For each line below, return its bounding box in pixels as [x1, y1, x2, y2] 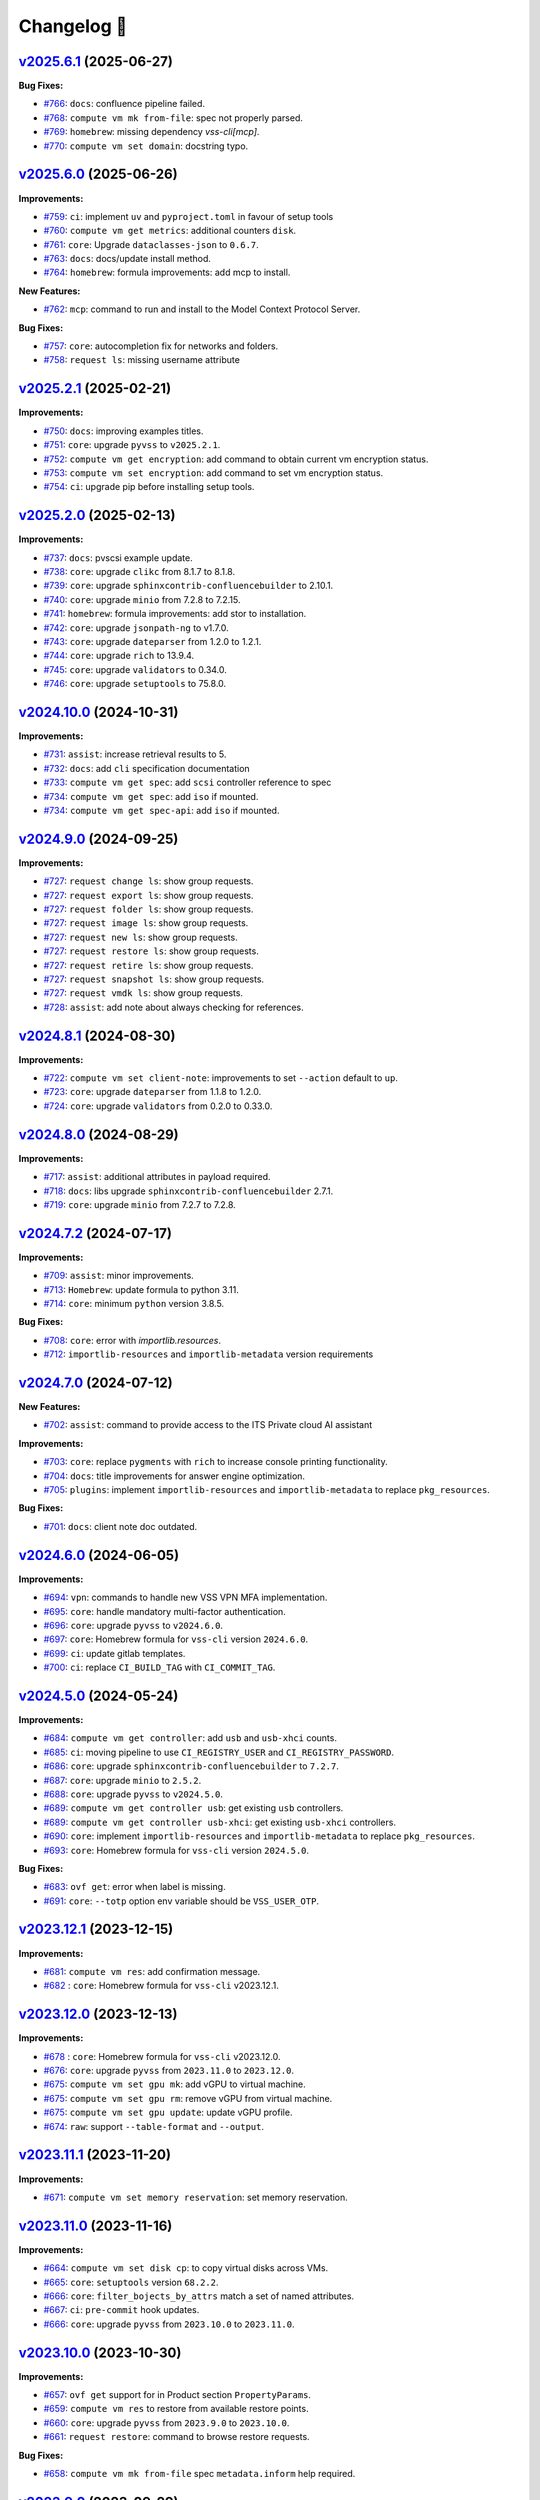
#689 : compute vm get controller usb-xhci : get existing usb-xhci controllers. [43, 1816, 397, 1828]
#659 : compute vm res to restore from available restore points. [43, 2403, 309, 2415]
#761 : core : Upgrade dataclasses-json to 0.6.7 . [43, 238, 259, 250]
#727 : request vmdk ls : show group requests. [43, 987, 244, 999]
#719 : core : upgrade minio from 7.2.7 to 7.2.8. [43, 1198, 237, 1210]
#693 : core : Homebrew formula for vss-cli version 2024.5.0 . [43, 1844, 310, 1856]
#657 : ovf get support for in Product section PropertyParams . [43, 2389, 312, 2401]
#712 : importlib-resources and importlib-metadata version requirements [43, 1348, 374, 1360]
